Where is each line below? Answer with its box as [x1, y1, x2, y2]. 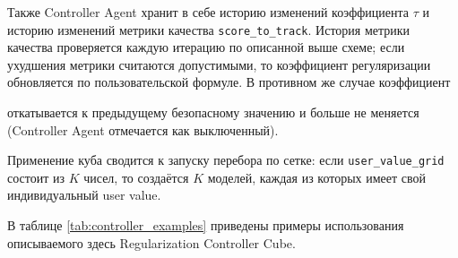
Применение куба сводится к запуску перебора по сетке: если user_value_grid [7, 150, 445, 169]
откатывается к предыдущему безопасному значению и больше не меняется [7, 103, 419, 122]
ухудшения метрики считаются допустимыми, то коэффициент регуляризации [7, 55, 431, 73]
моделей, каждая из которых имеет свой [207, 168, 427, 186]
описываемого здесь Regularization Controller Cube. [7, 233, 296, 252]
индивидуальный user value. [7, 185, 161, 204]
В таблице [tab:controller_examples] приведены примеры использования [7, 216, 404, 235]
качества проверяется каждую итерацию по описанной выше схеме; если [7, 38, 405, 56]
